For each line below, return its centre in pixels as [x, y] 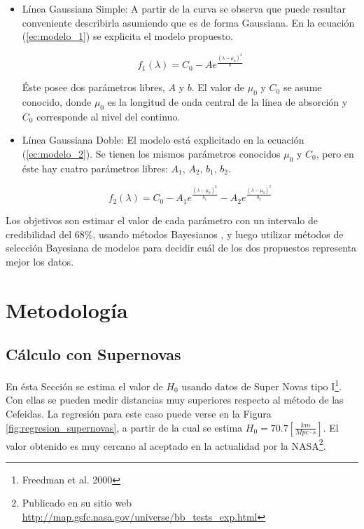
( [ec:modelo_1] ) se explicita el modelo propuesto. [127, 36]
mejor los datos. [40, 261]
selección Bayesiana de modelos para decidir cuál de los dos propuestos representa [181, 248]
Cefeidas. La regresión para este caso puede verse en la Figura [139, 413]
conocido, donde [57, 101]
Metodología [67, 309]
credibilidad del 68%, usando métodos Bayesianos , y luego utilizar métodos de [175, 234]
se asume [302, 87]
